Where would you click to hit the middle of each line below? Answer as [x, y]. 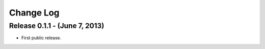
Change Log [34, 13]
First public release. [41, 38]
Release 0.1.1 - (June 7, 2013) [57, 26]
